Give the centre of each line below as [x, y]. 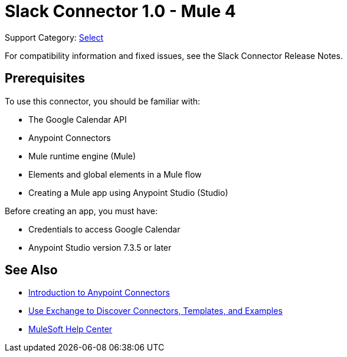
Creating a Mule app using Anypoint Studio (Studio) [128, 192]
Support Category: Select [54, 37]
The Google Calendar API [78, 119]
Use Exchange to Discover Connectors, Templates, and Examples [156, 311]
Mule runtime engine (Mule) [82, 156]
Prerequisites [45, 78]
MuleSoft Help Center [71, 329]
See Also [31, 270]
